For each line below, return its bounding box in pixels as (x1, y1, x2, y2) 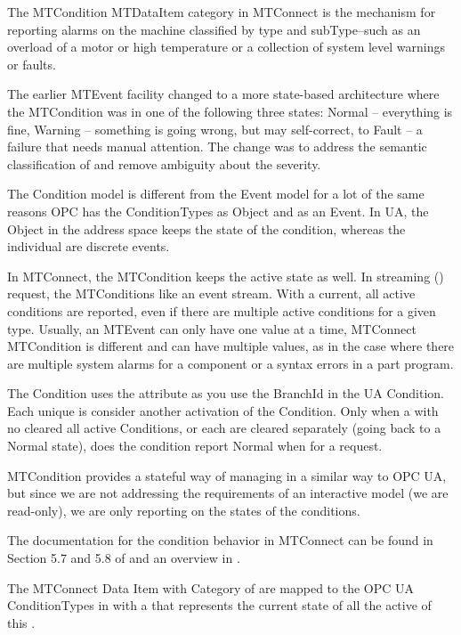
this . (7, 613, 36, 631)
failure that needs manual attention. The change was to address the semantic (7, 137, 427, 156)
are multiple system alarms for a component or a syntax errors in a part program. (7, 354, 454, 372)
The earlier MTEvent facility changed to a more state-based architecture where (7, 85, 440, 103)
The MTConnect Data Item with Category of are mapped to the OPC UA (7, 578, 414, 597)
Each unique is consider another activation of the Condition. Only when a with (7, 401, 439, 419)
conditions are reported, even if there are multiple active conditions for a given (7, 301, 436, 320)
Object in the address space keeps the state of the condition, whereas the (7, 219, 406, 238)
